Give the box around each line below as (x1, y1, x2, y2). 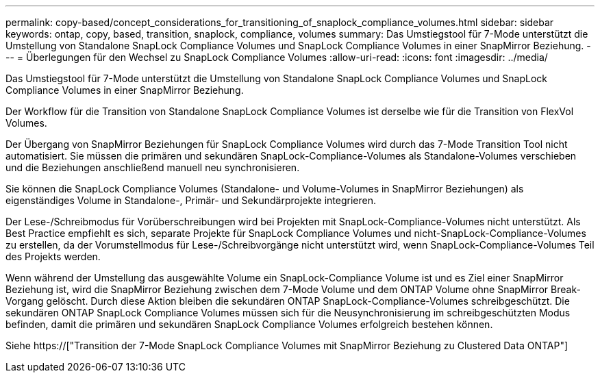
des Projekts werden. (5, 251, 101, 262)
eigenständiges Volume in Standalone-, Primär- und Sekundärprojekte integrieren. (5, 194, 377, 206)
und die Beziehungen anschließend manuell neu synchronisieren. (5, 162, 300, 173)
